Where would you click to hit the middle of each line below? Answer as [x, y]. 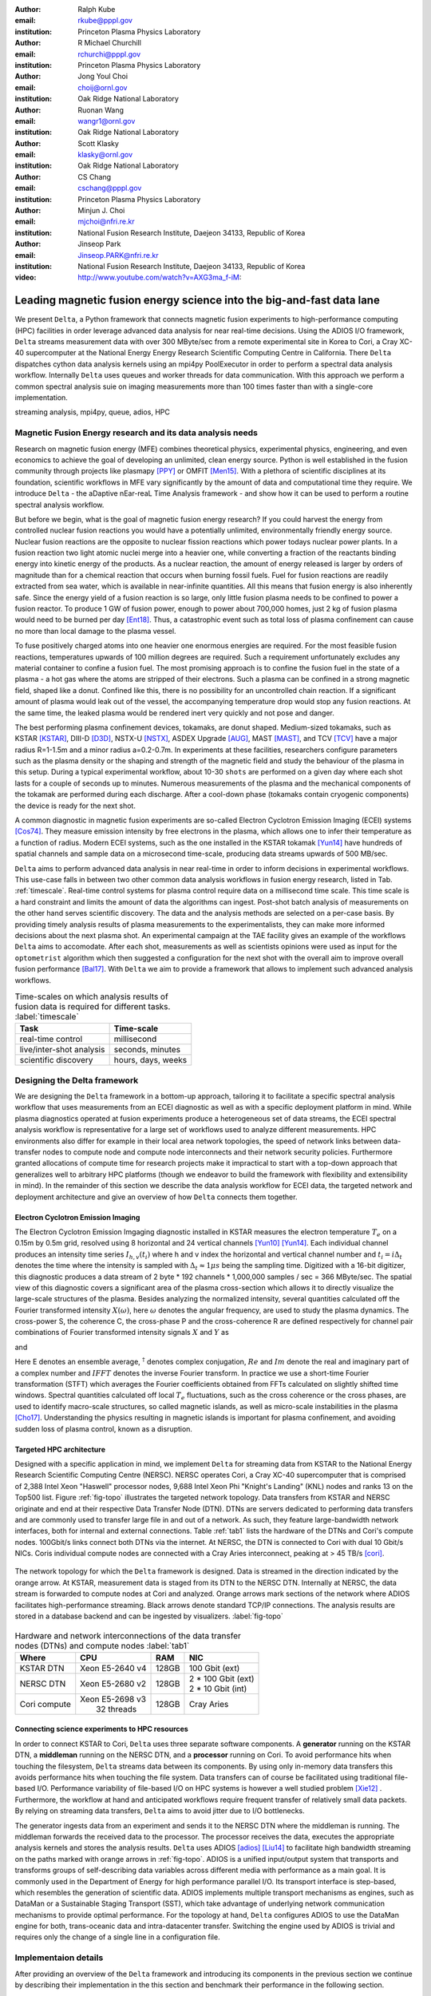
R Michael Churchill [109, 43]
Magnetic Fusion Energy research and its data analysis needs [136, 433]
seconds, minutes [147, 1050]
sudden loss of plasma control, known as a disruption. [104, 1428]
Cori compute [45, 1704]
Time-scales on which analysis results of [92, 996]
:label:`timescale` [47, 1016]
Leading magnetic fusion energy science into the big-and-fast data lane [198, 301]
